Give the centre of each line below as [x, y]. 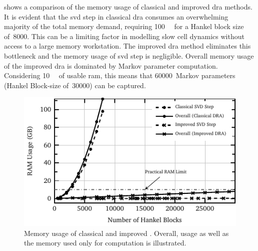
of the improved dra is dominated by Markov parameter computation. [111, 65]
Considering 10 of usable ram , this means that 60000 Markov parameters [120, 75]
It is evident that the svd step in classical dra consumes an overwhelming [116, 16]
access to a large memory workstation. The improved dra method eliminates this [127, 46]
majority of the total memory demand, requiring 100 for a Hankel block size [124, 26]
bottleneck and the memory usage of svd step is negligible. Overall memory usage [129, 55]
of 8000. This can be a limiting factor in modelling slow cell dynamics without [124, 36]
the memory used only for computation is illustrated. [105, 243]
